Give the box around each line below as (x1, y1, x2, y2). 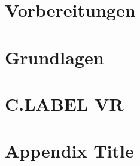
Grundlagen (5, 44, 104, 69)
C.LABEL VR (5, 91, 124, 116)
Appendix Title (5, 138, 134, 163)
